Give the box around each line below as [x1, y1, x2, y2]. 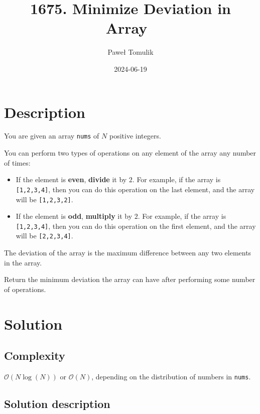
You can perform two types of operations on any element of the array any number [4, 148, 256, 158]
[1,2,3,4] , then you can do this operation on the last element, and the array [16, 184, 255, 194]
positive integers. [109, 130, 161, 141]
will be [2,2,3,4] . [16, 230, 73, 241]
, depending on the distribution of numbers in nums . [91, 371, 251, 382]
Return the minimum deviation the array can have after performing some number [4, 274, 255, 285]
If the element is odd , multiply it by [16, 211, 133, 221]
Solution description [4, 396, 110, 411]
